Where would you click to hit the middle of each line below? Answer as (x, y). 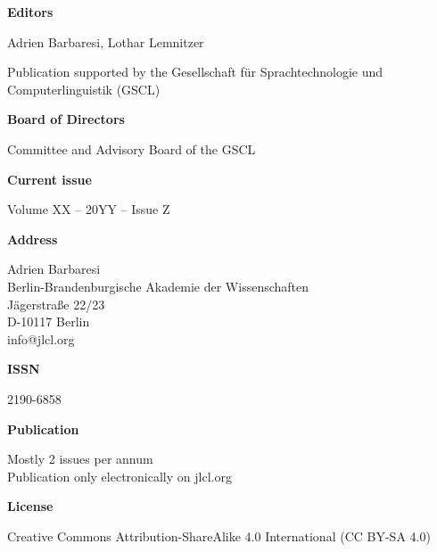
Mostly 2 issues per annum (80, 459)
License (30, 506)
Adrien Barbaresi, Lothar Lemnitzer (106, 41)
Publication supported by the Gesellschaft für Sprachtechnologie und (195, 72)
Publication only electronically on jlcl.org (120, 476)
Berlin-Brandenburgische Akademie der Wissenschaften (158, 286)
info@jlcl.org (41, 338)
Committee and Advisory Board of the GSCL (132, 148)
